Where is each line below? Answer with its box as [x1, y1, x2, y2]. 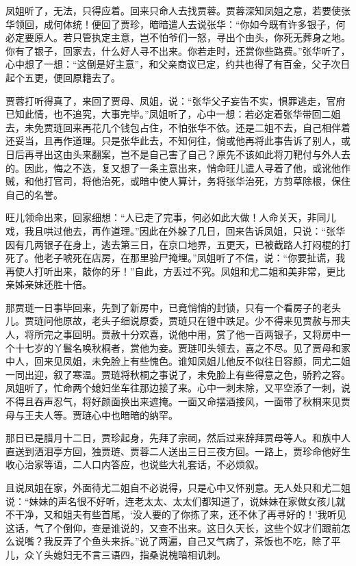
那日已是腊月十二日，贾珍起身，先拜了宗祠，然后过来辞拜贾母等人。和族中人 [5, 430, 351, 445]
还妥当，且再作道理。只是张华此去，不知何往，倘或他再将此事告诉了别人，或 [5, 133, 351, 148]
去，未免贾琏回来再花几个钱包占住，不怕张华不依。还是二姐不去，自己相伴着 [5, 120, 351, 134]
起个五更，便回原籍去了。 [5, 70, 120, 84]
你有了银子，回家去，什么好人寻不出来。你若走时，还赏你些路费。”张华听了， [5, 43, 351, 57]
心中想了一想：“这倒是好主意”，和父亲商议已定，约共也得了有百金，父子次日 [5, 57, 351, 71]
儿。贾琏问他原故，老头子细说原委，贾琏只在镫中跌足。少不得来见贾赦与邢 [5, 313, 341, 328]
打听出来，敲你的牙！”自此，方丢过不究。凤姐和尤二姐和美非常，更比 [34, 263, 346, 278]
